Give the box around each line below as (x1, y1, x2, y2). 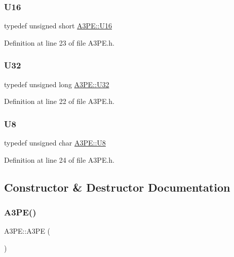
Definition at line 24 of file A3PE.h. (4, 154, 115, 165)
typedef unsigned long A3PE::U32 (4, 79, 109, 89)
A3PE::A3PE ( (4, 226, 51, 236)
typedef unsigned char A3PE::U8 (4, 137, 106, 148)
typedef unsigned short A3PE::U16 (4, 20, 112, 31)
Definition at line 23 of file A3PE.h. (4, 37, 115, 48)
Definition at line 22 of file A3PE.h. (4, 96, 115, 106)
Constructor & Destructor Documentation (4, 179, 230, 195)
